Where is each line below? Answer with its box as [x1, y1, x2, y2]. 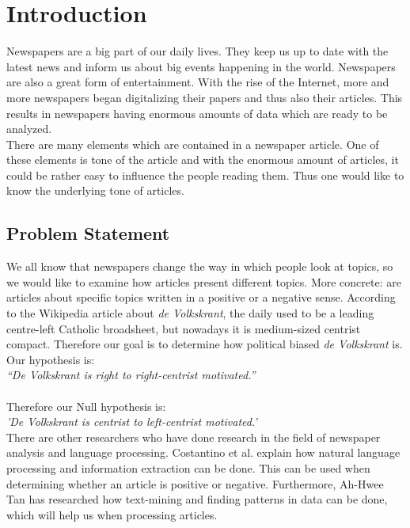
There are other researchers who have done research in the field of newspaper [6, 428, 381, 445]
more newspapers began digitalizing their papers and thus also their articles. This [6, 89, 403, 105]
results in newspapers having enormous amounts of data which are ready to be [6, 104, 388, 121]
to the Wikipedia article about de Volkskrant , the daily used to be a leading [6, 305, 374, 321]
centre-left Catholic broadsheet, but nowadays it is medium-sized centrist [6, 320, 361, 336]
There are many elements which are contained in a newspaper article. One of [6, 135, 379, 152]
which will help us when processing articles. [6, 506, 218, 522]
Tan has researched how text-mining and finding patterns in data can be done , [6, 491, 388, 507]
